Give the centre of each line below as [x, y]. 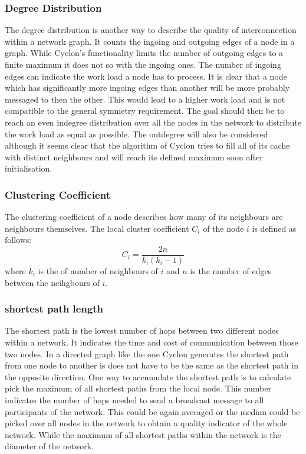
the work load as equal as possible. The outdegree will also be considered [136, 134]
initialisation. [29, 168]
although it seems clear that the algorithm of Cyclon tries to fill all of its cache [147, 145]
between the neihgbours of [52, 282]
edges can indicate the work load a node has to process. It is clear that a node [146, 76]
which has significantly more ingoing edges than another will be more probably [147, 88]
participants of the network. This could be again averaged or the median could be [152, 411]
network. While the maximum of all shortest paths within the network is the [143, 434]
